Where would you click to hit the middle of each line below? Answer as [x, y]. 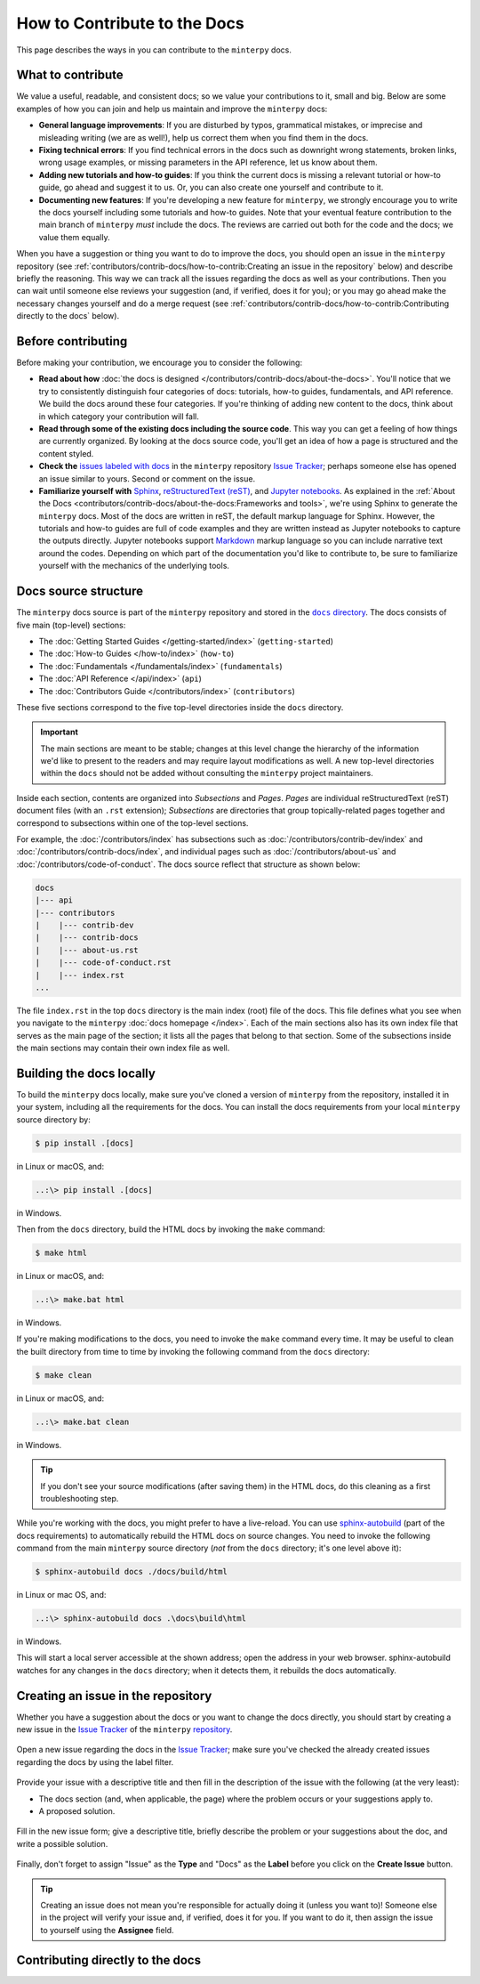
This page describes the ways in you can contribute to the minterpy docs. [154, 50]
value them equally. [74, 237]
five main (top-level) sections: [71, 625]
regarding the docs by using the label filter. [95, 1761]
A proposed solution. [77, 1811]
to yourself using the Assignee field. [107, 1930]
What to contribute [70, 75]
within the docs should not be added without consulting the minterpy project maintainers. [207, 773]
